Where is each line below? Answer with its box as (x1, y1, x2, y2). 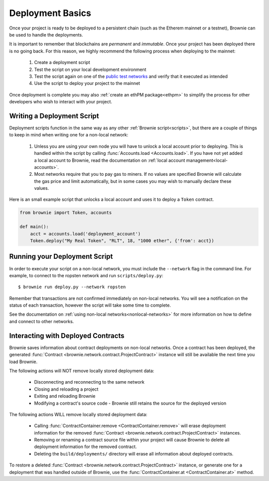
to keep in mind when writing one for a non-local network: (9, 132, 129, 138)
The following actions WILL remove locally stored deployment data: (9, 411, 147, 417)
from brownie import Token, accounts (19, 210, 112, 216)
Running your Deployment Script (9, 252, 113, 261)
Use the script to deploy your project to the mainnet (34, 80, 140, 86)
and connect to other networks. (9, 318, 74, 324)
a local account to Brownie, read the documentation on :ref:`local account (34, 157, 185, 163)
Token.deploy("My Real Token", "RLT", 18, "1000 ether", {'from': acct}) (30, 238, 214, 244)
